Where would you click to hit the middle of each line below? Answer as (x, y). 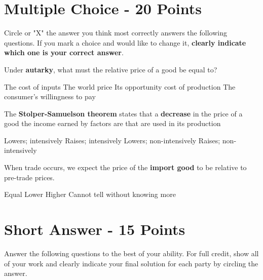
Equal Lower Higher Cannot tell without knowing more (90, 194)
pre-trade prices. (29, 177)
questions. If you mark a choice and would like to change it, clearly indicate (125, 42)
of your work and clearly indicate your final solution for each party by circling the (131, 263)
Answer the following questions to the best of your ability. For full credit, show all (131, 253)
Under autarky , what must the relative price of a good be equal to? (111, 69)
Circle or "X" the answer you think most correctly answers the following (116, 33)
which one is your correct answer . (64, 52)
